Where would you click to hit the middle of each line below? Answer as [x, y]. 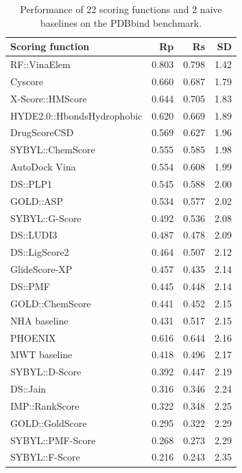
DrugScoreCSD [42, 132]
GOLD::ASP [37, 200]
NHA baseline [39, 320]
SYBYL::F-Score [45, 457]
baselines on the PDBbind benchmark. [121, 22]
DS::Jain [28, 389]
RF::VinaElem [40, 64]
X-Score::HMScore [49, 98]
